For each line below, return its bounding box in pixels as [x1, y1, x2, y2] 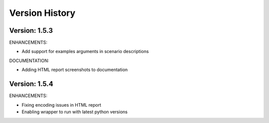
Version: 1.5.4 [9, 80, 53, 88]
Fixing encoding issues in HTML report [21, 102, 102, 108]
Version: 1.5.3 [9, 26, 53, 35]
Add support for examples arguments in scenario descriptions [21, 49, 149, 55]
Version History [9, 7, 76, 18]
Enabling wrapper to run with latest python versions [21, 109, 128, 115]
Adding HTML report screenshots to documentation [21, 67, 128, 73]
